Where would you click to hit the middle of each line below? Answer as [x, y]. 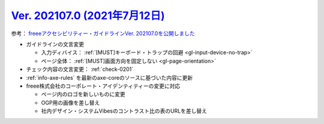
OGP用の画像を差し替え [70, 103]
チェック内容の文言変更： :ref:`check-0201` [80, 69]
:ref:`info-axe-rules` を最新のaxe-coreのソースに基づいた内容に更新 [109, 77]
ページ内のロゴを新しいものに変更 [83, 94]
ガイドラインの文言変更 [55, 44]
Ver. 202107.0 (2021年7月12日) [88, 15]
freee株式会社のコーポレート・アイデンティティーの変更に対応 [103, 86]
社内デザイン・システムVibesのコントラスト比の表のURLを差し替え [124, 111]
